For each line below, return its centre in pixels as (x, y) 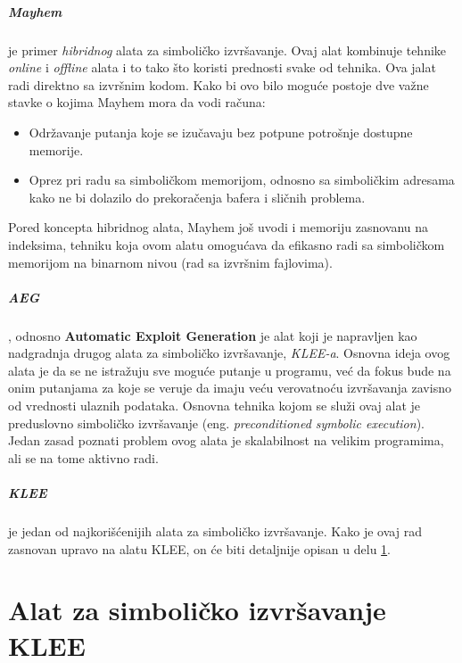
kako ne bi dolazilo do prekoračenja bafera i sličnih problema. (197, 197)
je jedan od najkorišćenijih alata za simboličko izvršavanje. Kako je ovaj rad (215, 530)
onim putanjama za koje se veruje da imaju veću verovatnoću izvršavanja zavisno (230, 388)
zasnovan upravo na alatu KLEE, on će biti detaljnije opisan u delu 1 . (200, 548)
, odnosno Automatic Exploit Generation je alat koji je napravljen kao (213, 335)
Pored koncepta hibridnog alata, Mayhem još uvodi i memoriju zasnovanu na (219, 227)
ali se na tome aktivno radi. (83, 457)
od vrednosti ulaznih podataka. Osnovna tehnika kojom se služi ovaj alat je (214, 406)
